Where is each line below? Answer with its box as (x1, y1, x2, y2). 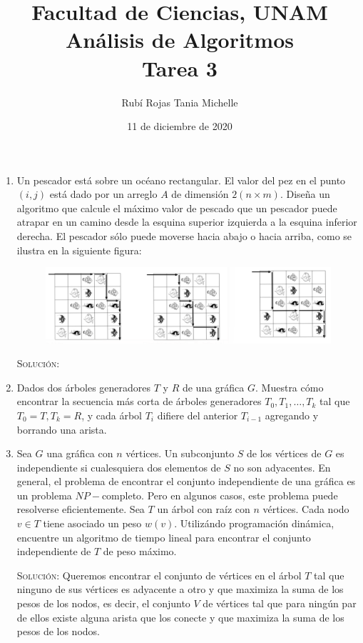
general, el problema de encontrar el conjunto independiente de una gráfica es (16, 474, 356, 489)
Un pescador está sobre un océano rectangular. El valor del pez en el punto (16, 172, 346, 187)
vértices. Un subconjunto (126, 446, 235, 461)
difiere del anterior (157, 407, 238, 422)
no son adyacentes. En (233, 459, 331, 474)
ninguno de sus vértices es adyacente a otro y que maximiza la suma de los (16, 582, 344, 597)
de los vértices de (247, 446, 322, 461)
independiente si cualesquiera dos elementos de (16, 459, 221, 474)
